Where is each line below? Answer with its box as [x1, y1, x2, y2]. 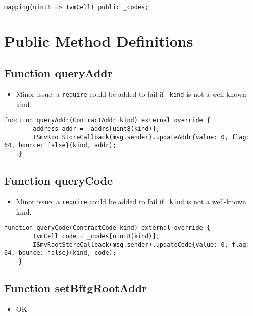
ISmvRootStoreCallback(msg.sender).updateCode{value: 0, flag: [33, 241, 250, 248]
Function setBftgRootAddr [4, 280, 147, 295]
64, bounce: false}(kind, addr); [4, 142, 116, 149]
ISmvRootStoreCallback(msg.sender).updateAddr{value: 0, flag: [33, 133, 250, 141]
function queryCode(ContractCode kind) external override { [4, 224, 211, 232]
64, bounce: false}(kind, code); [4, 249, 116, 257]
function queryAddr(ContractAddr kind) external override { [4, 117, 211, 124]
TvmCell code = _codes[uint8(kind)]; [33, 232, 160, 240]
